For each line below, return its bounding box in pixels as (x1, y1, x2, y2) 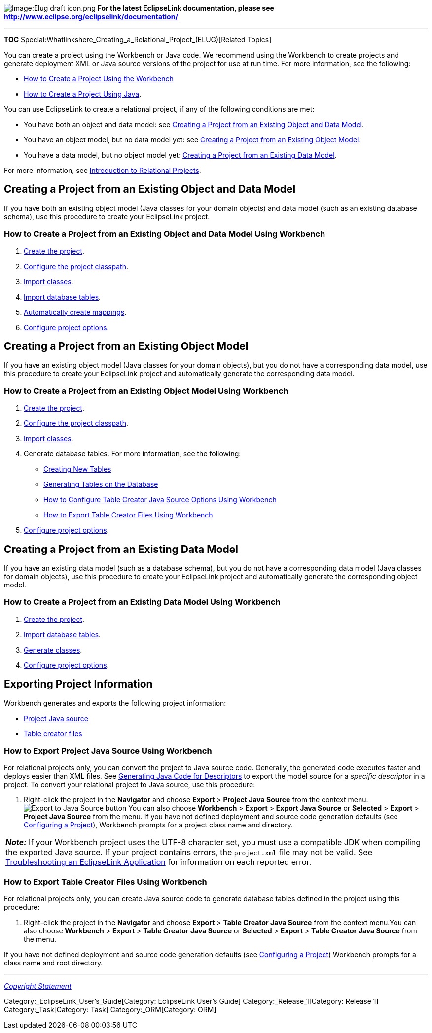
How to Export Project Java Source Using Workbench (4, 746, 212, 756)
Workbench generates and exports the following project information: (4, 698, 226, 707)
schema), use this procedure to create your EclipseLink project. (4, 212, 210, 221)
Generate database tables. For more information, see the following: (24, 449, 241, 458)
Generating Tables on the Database (43, 480, 158, 489)
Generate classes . (24, 645, 82, 654)
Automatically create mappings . (24, 308, 127, 316)
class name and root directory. (4, 959, 103, 967)
